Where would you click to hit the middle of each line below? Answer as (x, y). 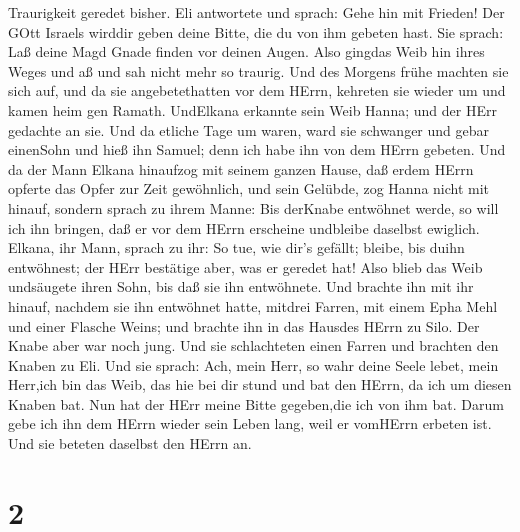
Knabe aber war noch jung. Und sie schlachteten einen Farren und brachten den (253, 345)
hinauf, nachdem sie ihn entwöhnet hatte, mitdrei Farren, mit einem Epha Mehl (253, 305)
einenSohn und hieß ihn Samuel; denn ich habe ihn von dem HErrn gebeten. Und (257, 149)
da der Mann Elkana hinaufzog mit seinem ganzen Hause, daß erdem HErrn (241, 168)
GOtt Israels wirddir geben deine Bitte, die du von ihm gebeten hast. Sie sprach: (256, 31)
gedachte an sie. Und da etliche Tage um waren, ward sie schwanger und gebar (248, 129)
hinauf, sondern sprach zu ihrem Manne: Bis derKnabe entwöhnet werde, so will (253, 207)
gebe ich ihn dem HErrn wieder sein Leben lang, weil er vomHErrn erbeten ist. (250, 423)
